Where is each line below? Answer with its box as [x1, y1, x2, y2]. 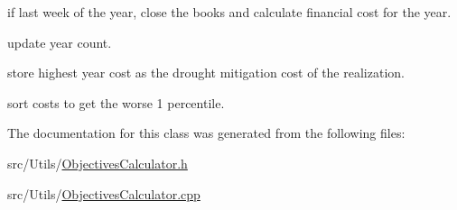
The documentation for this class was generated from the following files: [7, 123, 406, 142]
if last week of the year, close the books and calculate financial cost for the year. [7, 3, 452, 21]
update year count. [7, 32, 112, 51]
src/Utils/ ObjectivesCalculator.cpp [7, 184, 201, 203]
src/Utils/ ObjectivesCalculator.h [7, 153, 188, 172]
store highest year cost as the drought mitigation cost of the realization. [7, 63, 405, 82]
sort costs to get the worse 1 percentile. [7, 93, 225, 112]
